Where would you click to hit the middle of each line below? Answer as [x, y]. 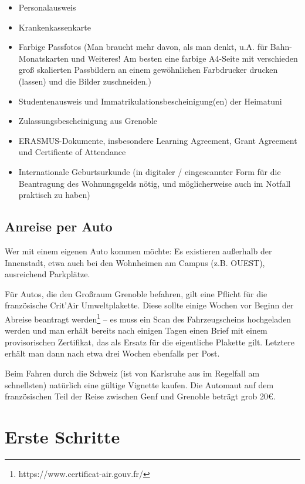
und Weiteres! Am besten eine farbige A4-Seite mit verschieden [184, 58]
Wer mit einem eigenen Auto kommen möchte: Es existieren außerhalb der [138, 251]
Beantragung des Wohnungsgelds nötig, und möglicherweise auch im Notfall [155, 183]
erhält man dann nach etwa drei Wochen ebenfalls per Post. [112, 353]
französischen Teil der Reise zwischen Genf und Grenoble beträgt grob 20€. [140, 396]
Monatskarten [43, 58]
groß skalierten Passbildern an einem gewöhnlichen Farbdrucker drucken [148, 70]
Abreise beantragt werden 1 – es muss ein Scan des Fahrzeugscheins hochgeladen [148, 318]
